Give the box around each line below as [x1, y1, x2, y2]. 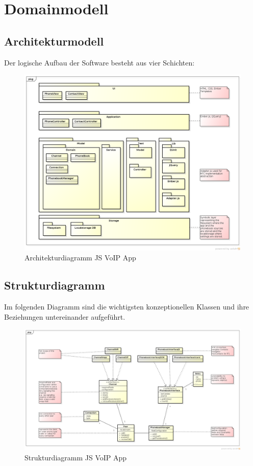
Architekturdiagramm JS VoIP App [24, 252, 136, 263]
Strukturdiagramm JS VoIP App [24, 452, 127, 462]
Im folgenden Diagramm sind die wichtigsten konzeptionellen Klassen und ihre [4, 301, 249, 312]
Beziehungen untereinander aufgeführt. [4, 311, 125, 322]
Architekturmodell [4, 33, 104, 49]
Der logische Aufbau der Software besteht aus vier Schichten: [4, 57, 195, 68]
